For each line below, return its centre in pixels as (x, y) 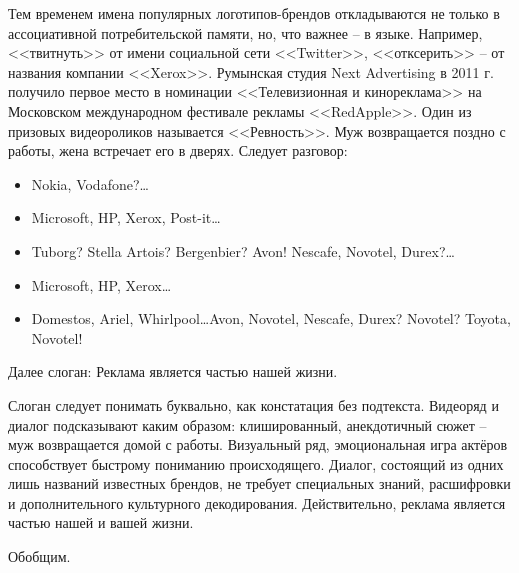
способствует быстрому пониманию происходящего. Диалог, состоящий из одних (256, 463)
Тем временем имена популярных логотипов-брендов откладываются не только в (254, 13)
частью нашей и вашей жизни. (101, 522)
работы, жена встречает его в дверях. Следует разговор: (178, 150)
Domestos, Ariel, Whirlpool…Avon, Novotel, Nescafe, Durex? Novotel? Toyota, (271, 318)
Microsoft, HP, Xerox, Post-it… (126, 217)
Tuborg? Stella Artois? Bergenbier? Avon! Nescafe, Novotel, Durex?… (243, 250)
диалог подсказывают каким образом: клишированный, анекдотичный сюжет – (247, 424)
